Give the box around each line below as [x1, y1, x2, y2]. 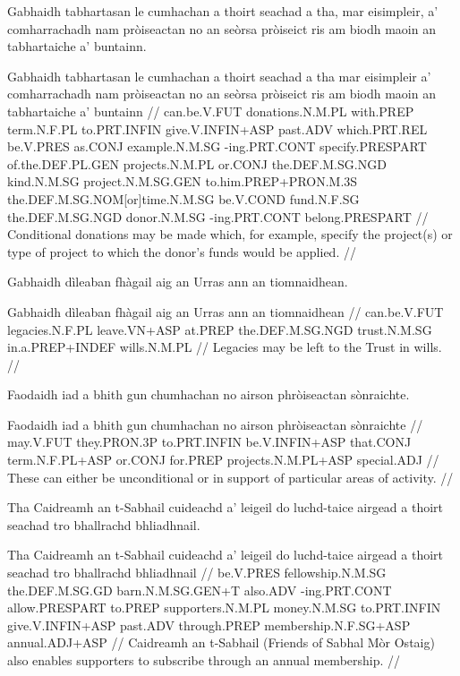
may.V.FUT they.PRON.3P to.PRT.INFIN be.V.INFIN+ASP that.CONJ [7, 432, 412, 451]
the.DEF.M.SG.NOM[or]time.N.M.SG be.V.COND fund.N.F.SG [7, 189, 360, 208]
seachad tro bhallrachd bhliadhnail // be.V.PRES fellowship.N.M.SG [7, 563, 387, 582]
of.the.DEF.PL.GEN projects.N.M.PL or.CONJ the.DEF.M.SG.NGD [7, 154, 387, 173]
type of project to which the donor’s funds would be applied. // [7, 242, 356, 261]
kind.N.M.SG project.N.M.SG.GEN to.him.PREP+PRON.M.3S [7, 172, 358, 191]
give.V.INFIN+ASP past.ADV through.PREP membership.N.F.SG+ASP [7, 615, 411, 634]
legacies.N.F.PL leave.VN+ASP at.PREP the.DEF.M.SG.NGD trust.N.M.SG [7, 320, 432, 338]
